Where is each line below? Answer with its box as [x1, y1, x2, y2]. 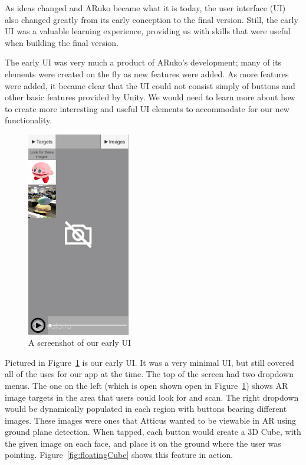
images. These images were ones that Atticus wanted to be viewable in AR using [5, 414, 297, 426]
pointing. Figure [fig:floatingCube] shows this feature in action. [5, 448, 233, 461]
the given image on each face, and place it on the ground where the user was [5, 437, 281, 449]
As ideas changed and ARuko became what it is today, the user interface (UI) [5, 2, 286, 14]
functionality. [5, 114, 52, 126]
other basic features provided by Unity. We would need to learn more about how [5, 91, 295, 103]
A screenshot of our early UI [28, 336, 131, 349]
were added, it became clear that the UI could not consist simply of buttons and [5, 79, 295, 91]
